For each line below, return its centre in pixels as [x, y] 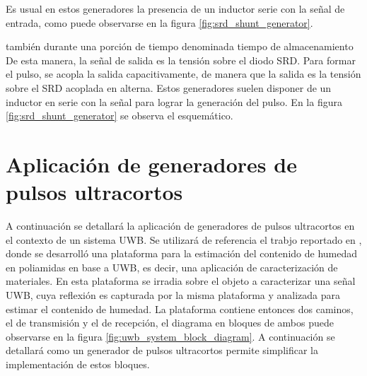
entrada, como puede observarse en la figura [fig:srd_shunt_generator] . [159, 22]
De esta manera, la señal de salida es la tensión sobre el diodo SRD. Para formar [181, 60]
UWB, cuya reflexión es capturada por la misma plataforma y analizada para [173, 295]
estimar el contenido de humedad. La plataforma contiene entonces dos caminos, [180, 309]
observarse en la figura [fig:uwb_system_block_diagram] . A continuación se [170, 336]
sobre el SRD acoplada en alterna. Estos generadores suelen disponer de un [169, 87]
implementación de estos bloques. [78, 364]
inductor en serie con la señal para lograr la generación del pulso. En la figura [174, 101]
